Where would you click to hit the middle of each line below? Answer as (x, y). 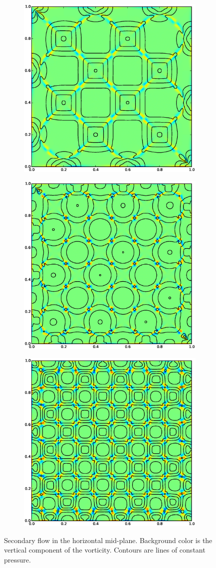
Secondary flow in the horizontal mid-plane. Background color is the (108, 540)
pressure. (17, 559)
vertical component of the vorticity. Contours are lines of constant (105, 550)
